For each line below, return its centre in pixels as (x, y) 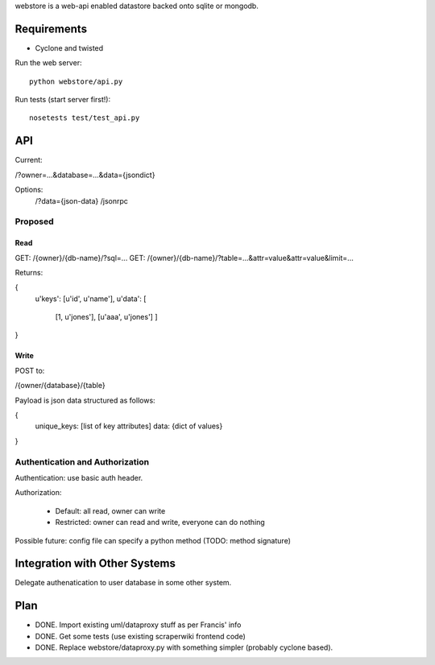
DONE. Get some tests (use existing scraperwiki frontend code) (140, 636)
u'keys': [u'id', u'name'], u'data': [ (91, 299)
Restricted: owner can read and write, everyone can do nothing (160, 522)
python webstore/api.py (76, 81)
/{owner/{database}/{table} (60, 386)
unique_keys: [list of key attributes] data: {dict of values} (129, 426)
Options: (29, 190)
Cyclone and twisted (69, 47)
